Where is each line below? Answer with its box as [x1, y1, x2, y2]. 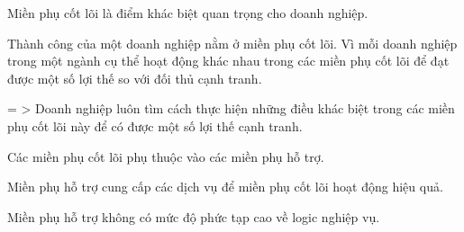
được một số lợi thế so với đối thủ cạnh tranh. [7, 68, 262, 87]
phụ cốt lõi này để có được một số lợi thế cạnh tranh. [7, 116, 303, 135]
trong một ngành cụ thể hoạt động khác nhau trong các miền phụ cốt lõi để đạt [7, 51, 450, 70]
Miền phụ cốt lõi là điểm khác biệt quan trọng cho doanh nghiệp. [7, 4, 368, 22]
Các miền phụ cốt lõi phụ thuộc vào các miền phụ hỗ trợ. [7, 147, 324, 165]
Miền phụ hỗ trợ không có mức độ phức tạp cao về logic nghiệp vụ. [7, 207, 380, 226]
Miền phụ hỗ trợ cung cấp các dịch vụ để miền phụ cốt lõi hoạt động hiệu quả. [7, 177, 443, 196]
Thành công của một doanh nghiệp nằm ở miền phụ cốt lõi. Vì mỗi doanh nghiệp [7, 33, 458, 52]
